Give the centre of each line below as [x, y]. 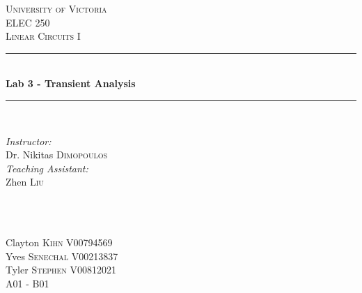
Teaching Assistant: [47, 168]
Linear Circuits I [43, 36]
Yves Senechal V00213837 [62, 256]
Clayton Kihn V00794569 [59, 242]
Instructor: [29, 141]
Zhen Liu [25, 182]
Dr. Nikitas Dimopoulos [56, 155]
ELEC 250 [28, 22]
